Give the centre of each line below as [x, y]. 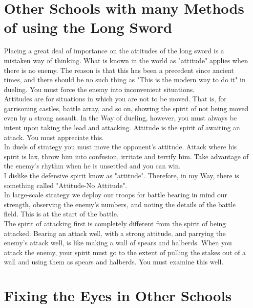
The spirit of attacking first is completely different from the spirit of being [115, 223]
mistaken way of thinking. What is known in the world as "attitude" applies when [126, 60]
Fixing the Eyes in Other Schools [118, 296]
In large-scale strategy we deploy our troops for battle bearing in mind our [116, 195]
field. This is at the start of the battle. [61, 214]
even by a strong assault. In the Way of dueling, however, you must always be [120, 118]
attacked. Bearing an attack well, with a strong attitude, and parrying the [115, 233]
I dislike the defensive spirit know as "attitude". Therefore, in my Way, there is [122, 176]
